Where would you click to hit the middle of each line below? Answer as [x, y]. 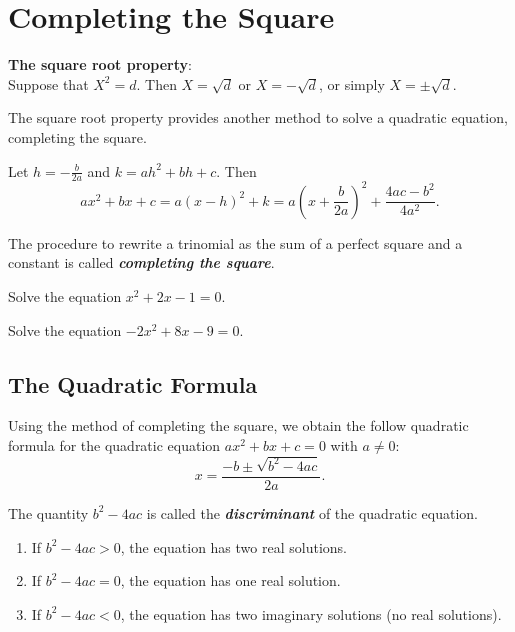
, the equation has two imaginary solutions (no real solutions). [311, 613]
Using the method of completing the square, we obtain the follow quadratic [238, 425]
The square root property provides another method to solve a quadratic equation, [258, 117]
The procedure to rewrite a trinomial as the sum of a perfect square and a [235, 242]
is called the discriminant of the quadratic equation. [312, 512]
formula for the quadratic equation [114, 445]
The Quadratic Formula [133, 383]
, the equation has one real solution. [230, 580]
